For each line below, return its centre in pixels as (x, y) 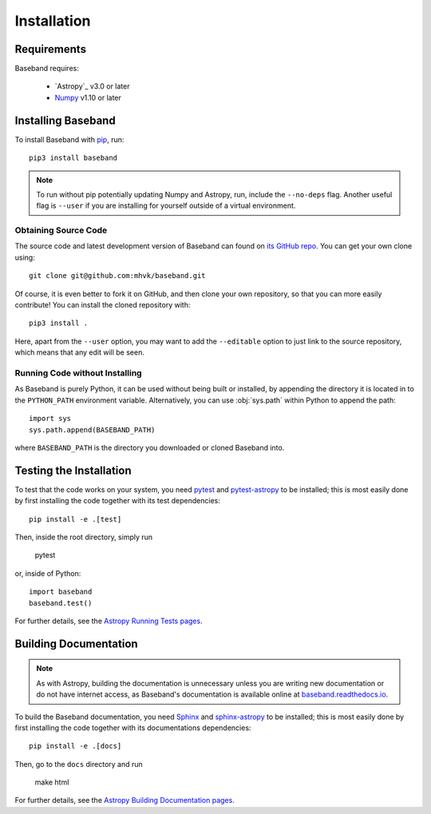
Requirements (51, 49)
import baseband (61, 592)
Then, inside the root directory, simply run (84, 537)
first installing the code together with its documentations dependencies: (133, 728)
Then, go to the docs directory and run (79, 764)
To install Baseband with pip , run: (69, 139)
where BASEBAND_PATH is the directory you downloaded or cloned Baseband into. (150, 447)
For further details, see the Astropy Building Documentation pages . (125, 800)
